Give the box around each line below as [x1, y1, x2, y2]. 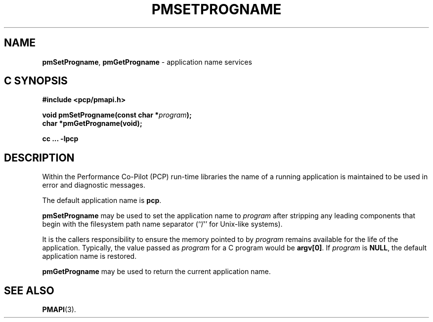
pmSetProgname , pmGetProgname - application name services [42, 57, 252, 66]
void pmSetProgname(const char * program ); [42, 111, 192, 120]
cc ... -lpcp [42, 134, 79, 143]
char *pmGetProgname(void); [42, 119, 142, 128]
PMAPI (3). [42, 305, 76, 314]
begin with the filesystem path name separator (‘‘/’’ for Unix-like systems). [42, 220, 283, 229]
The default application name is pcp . [42, 196, 162, 205]
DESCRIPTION [4, 151, 75, 164]
